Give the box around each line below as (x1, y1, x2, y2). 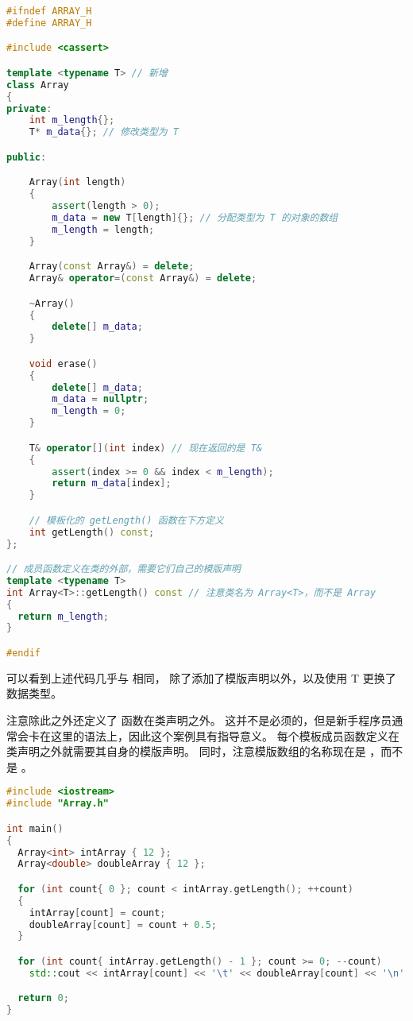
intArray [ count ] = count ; (29, 907, 166, 919)
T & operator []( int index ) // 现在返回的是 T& (29, 442, 262, 454)
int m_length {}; (29, 114, 115, 126)
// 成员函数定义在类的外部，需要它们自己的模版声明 (6, 563, 241, 575)
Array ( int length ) (29, 176, 126, 188)
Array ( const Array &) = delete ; (29, 261, 195, 273)
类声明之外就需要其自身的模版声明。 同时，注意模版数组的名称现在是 (6, 743, 366, 760)
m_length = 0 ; (52, 405, 126, 417)
